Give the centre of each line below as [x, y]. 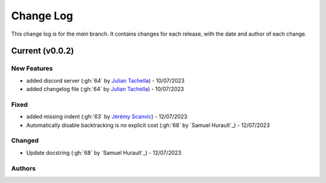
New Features [32, 68]
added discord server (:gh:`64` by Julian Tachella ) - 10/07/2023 [105, 80]
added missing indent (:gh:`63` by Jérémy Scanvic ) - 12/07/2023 [107, 117]
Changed [25, 141]
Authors [24, 168]
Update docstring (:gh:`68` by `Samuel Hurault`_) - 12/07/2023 [104, 152]
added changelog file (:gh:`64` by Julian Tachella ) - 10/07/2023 [105, 89]
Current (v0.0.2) [43, 51]
